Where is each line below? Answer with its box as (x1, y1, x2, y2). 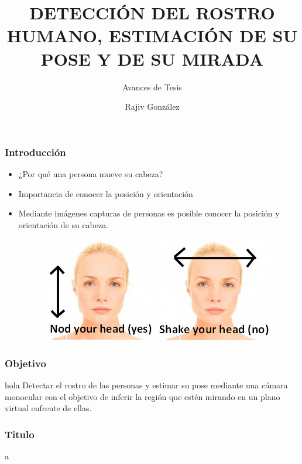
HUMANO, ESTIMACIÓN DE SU (6, 23, 298, 48)
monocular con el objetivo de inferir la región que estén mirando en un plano (5, 390, 280, 402)
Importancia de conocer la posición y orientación (18, 187, 193, 199)
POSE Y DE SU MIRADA (40, 46, 264, 70)
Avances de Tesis (122, 80, 182, 93)
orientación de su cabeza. (18, 218, 109, 231)
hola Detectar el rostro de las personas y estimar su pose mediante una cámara (5, 379, 288, 391)
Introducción (5, 144, 66, 159)
